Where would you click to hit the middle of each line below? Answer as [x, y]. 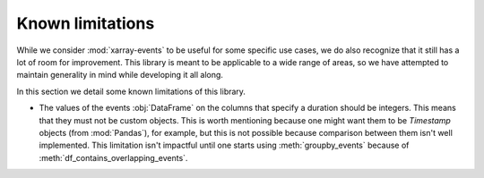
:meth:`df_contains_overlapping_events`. [113, 157]
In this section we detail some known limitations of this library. [131, 91]
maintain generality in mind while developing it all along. [120, 75]
